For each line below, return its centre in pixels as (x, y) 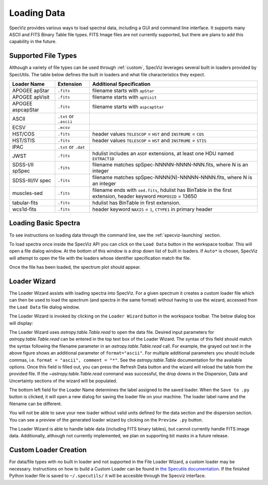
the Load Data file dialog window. (45, 307)
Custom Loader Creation (48, 450)
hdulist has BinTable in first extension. (136, 203)
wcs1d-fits (24, 209)
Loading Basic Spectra (45, 223)
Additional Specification (121, 84)
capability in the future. (33, 42)
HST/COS (23, 134)
